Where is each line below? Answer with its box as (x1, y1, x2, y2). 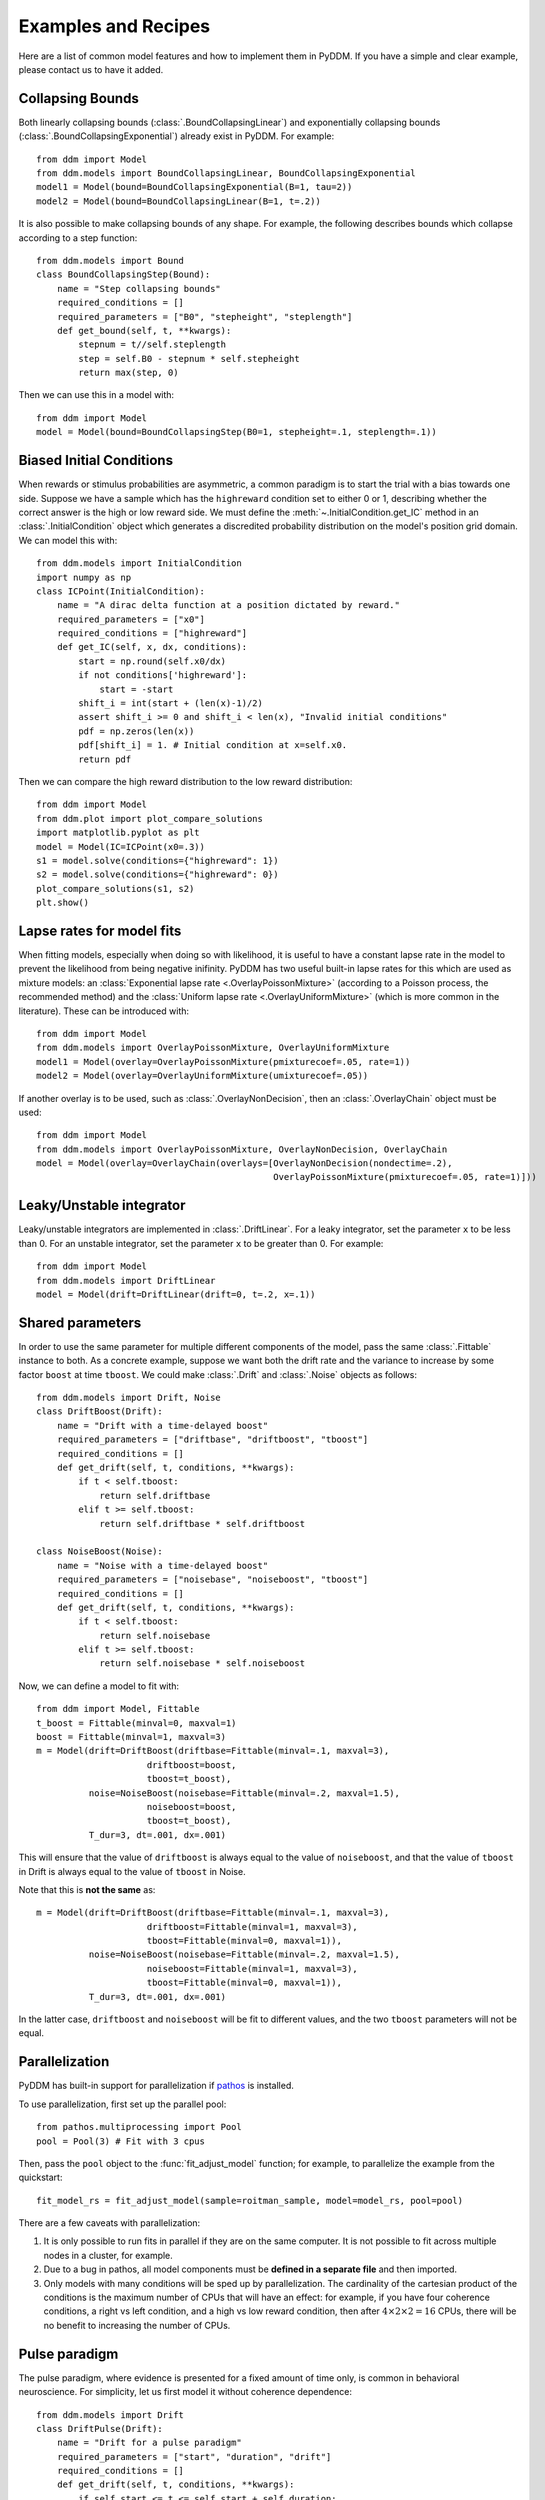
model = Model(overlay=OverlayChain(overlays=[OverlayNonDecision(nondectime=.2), (36, 1158, 453, 1169)
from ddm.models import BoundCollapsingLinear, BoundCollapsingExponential (36, 168, 416, 179)
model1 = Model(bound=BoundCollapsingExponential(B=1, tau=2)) (36, 181, 353, 193)
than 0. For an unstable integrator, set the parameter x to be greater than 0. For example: (18, 1237, 384, 1249)
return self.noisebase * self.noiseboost (99, 1658, 305, 1669)
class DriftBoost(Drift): (36, 1406, 164, 1417)
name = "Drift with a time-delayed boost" (56, 1420, 269, 1431)
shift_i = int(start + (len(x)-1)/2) (78, 698, 264, 709)
